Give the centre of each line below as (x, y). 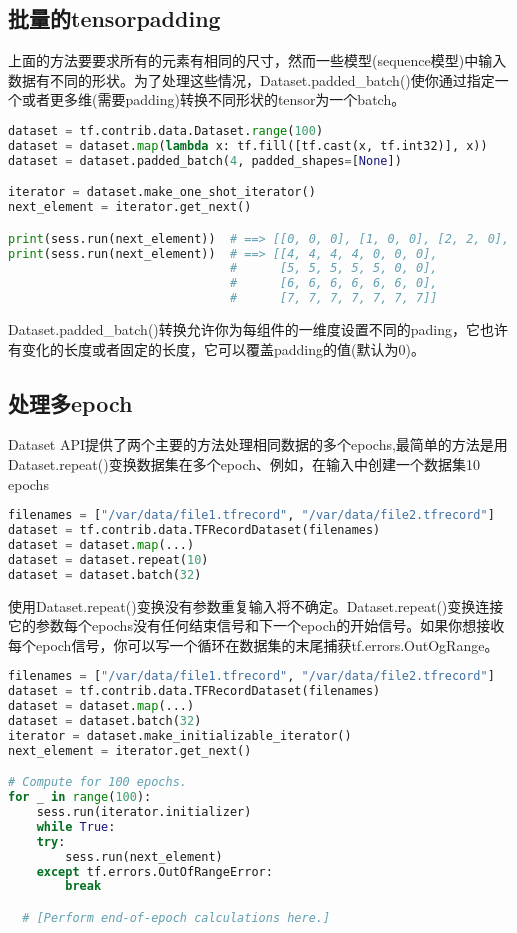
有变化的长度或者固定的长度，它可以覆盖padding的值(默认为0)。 (216, 348)
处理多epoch (70, 402)
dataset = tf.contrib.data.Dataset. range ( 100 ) (166, 130)
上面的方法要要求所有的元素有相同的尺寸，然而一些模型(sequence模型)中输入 (257, 60)
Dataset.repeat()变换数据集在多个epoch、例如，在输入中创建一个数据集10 (244, 464)
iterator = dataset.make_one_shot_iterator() (162, 192)
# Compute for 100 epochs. (97, 782)
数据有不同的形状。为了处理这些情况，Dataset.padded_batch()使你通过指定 (251, 79)
